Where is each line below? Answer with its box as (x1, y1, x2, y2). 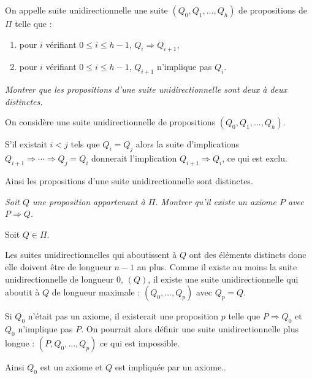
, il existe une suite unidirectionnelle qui (148, 272, 299, 285)
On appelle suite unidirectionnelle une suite (5, 4, 168, 16)
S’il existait (5, 138, 47, 150)
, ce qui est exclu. (222, 152, 287, 165)
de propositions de (238, 4, 307, 16)
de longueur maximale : (51, 286, 140, 299)
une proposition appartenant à (32, 195, 145, 208)
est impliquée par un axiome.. (115, 360, 226, 373)
